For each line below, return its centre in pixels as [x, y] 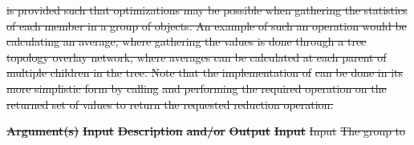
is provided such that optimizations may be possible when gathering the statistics [207, 10]
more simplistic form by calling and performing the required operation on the [197, 88]
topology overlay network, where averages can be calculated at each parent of [197, 56]
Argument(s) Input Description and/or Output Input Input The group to [206, 131]
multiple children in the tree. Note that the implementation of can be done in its [205, 72]
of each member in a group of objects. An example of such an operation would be [207, 25]
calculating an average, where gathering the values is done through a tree [187, 41]
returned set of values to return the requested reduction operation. [170, 104]
